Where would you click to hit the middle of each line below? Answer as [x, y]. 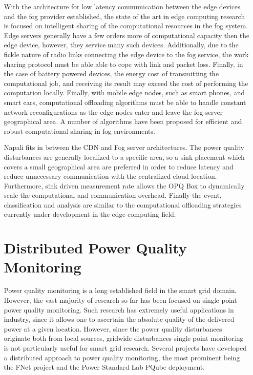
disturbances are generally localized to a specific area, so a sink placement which [124, 156]
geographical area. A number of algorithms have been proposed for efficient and [123, 121]
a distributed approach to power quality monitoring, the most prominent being [122, 357]
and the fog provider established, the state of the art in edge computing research [125, 16]
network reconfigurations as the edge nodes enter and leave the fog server [114, 112]
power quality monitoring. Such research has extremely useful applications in [119, 309]
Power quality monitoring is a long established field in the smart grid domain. [120, 290]
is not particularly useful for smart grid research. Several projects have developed [125, 347]
